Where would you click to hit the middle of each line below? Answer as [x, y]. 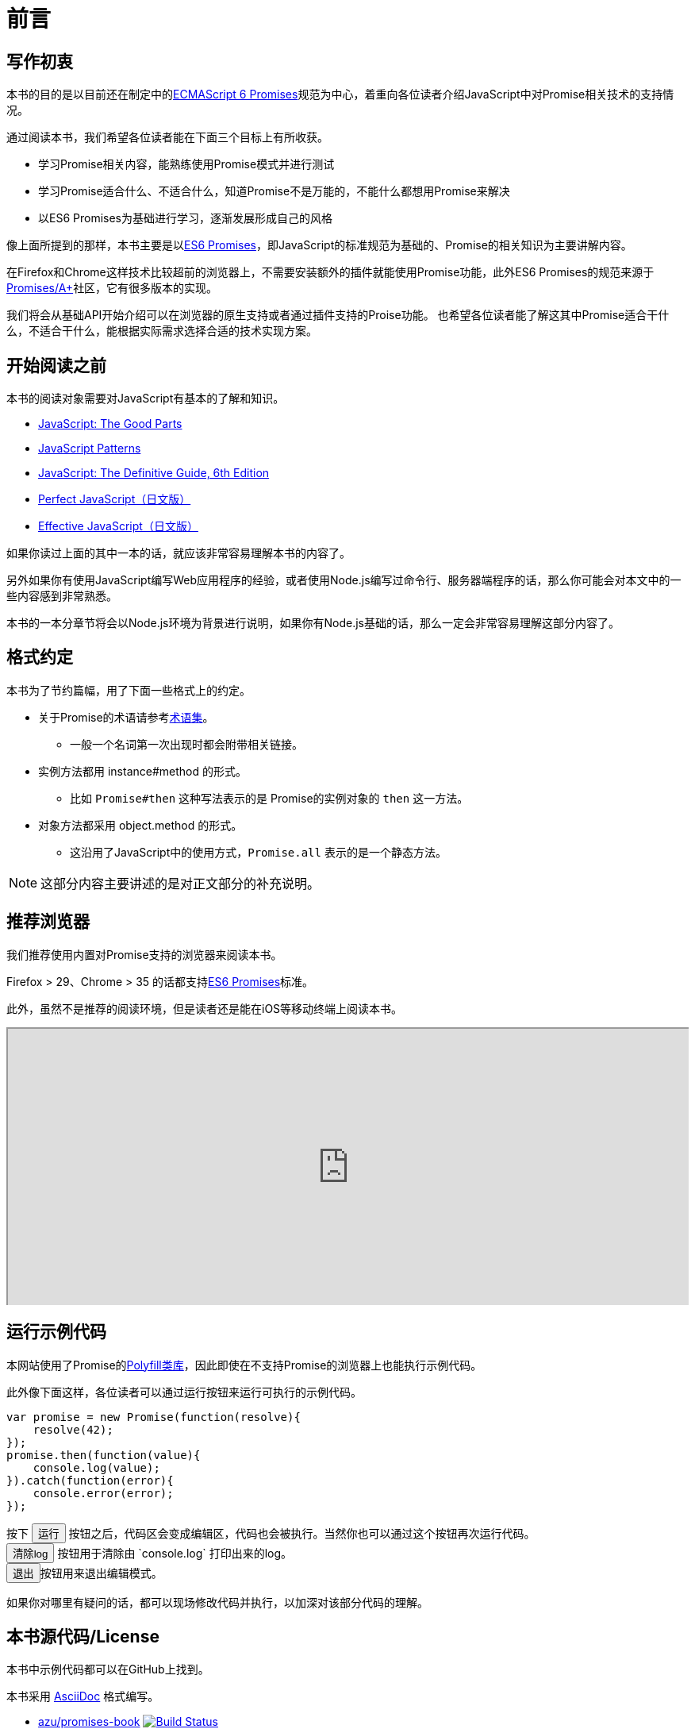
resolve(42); [73, 1429]
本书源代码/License [83, 1636]
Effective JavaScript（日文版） [118, 526]
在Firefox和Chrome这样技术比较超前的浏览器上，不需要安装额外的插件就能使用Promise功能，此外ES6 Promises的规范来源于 [330, 272]
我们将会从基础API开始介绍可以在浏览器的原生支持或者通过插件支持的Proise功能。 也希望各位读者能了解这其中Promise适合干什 [338, 315]
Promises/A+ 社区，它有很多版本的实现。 [112, 288]
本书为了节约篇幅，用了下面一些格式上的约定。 [129, 690]
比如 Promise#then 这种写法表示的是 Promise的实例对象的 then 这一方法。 [269, 798]
